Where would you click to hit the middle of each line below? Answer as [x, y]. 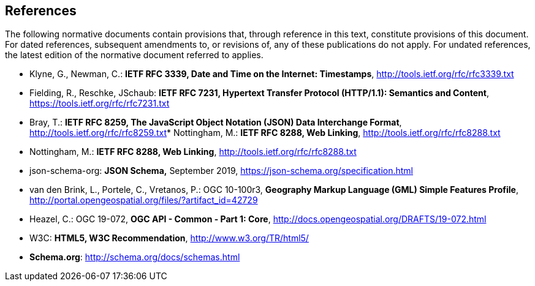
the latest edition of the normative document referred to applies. [134, 55]
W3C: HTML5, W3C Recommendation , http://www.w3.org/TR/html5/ [169, 238]
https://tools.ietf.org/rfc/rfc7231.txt [100, 103]
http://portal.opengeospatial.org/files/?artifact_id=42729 [144, 200]
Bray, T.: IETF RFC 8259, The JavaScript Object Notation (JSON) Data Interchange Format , [216, 122]
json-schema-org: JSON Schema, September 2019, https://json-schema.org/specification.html [222, 171]
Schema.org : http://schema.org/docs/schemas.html [135, 257]
